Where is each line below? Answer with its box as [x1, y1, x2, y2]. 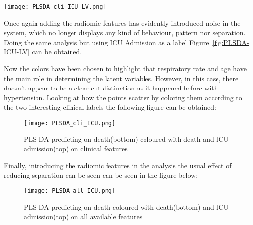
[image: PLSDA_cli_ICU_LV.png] [4, 3, 107, 10]
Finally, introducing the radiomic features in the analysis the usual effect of [4, 160, 232, 170]
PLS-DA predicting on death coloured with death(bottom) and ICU [24, 201, 229, 212]
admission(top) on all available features [24, 211, 143, 222]
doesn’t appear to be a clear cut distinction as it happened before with [4, 83, 218, 93]
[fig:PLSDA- [212, 37, 249, 47]
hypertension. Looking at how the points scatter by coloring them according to [4, 92, 242, 102]
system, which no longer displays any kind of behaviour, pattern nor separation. [4, 27, 246, 38]
